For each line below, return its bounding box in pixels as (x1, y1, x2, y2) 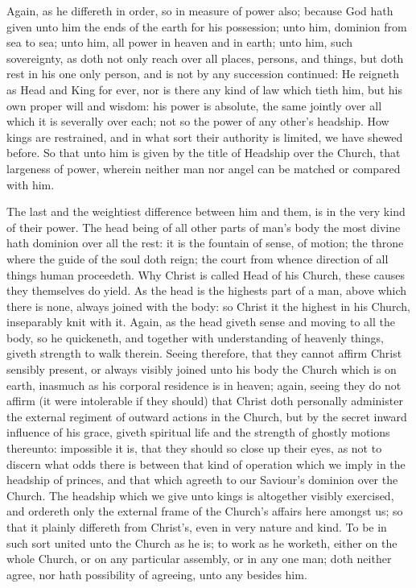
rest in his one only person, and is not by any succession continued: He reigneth (6, 65, 399, 82)
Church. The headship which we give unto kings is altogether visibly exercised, (6, 487, 394, 503)
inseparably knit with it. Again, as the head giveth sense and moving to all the (6, 313, 395, 330)
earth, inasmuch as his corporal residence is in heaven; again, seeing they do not (6, 376, 402, 393)
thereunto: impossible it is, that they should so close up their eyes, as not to (6, 440, 382, 457)
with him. (6, 176, 55, 193)
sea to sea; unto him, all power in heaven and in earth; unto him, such (6, 34, 353, 51)
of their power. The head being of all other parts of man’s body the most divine (6, 218, 401, 235)
